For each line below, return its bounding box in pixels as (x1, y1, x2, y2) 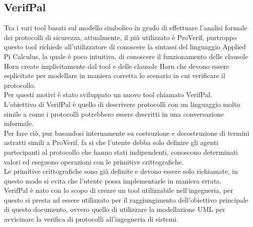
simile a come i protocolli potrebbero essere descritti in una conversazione (4, 108, 224, 119)
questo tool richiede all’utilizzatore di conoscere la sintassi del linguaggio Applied (4, 41, 246, 52)
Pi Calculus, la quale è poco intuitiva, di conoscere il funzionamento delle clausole (4, 51, 248, 61)
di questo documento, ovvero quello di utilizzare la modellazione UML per (4, 204, 225, 214)
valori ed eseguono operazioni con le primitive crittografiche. (4, 156, 184, 166)
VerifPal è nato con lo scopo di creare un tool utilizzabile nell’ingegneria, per (4, 185, 233, 195)
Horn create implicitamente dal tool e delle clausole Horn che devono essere (4, 61, 229, 71)
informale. (4, 118, 34, 128)
